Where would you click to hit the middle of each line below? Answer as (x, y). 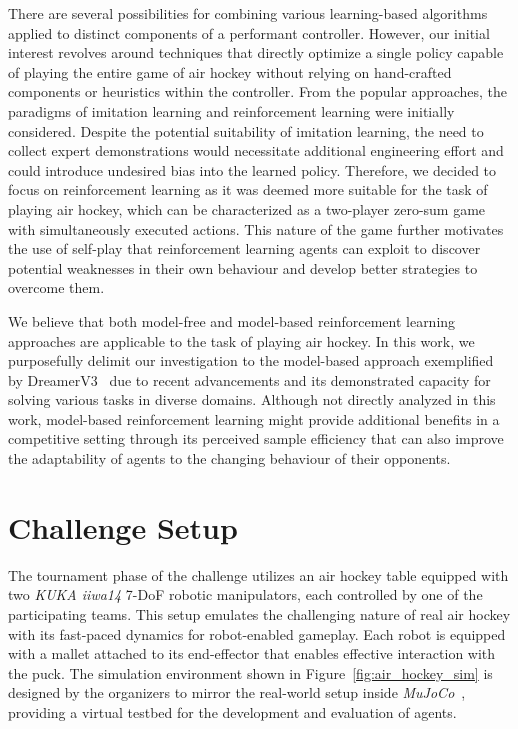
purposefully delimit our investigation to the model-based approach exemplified (251, 360)
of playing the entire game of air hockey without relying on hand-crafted (230, 71)
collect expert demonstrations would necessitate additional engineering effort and (256, 150)
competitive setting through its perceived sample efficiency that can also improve (256, 438)
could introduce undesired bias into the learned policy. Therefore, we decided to (252, 169)
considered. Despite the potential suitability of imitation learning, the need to (246, 130)
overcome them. (56, 287)
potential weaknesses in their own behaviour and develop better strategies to (243, 267)
